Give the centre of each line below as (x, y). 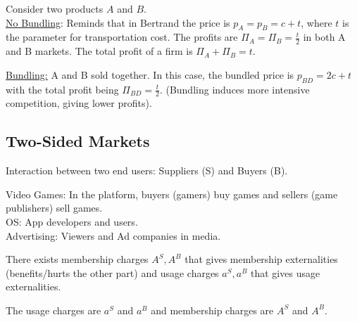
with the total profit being (62, 89)
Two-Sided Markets (78, 141)
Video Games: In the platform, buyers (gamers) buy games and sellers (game (172, 194)
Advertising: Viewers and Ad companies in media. (113, 235)
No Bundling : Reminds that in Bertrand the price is (118, 22)
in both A (324, 37)
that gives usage (286, 272)
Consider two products (55, 8)
